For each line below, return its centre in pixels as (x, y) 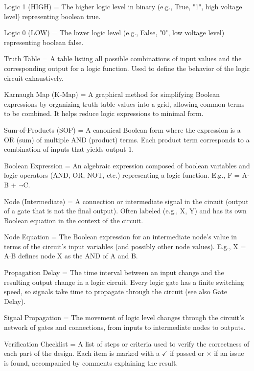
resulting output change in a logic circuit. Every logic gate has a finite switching (124, 282)
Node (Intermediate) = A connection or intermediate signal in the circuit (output (126, 201)
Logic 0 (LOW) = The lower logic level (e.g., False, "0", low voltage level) (114, 33)
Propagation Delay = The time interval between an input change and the (114, 272)
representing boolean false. (44, 42)
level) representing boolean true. (52, 16)
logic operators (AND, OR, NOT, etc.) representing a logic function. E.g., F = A (126, 175)
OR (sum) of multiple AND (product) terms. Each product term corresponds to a (127, 139)
